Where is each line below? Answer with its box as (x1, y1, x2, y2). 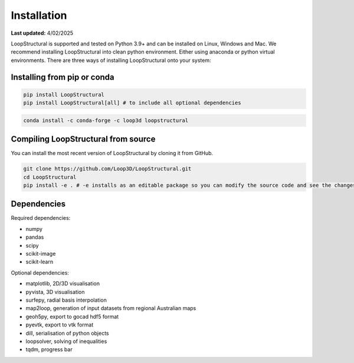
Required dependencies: (11, 214, 71, 222)
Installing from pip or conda (11, 72, 114, 82)
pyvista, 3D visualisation (25, 288, 85, 295)
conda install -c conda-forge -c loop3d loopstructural (23, 117, 189, 124)
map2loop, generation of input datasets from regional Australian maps (25, 305, 196, 312)
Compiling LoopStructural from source (11, 134, 156, 144)
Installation (11, 9, 67, 22)
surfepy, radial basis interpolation (25, 296, 107, 303)
